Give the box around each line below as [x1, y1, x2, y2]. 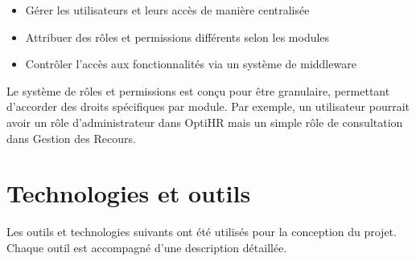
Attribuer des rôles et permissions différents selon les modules [25, 28, 330, 45]
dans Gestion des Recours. [6, 129, 136, 146]
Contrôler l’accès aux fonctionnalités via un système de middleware [25, 55, 356, 72]
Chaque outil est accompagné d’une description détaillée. [6, 239, 287, 255]
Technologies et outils [6, 177, 251, 210]
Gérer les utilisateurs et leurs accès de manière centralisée [25, 2, 310, 18]
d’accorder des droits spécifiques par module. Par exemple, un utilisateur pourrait [6, 98, 410, 115]
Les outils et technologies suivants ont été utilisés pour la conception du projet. [6, 223, 397, 240]
